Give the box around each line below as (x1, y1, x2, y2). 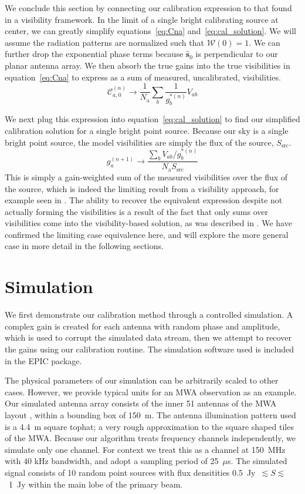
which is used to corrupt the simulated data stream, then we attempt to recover (5, 331, 292, 344)
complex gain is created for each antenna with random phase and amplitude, (5, 320, 280, 332)
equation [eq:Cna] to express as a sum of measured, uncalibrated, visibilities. (5, 70, 281, 83)
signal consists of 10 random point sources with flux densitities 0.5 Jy (5, 466, 256, 478)
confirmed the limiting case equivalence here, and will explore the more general (5, 228, 289, 240)
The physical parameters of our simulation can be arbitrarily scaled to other (5, 374, 279, 387)
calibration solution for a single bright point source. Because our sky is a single (5, 124, 289, 136)
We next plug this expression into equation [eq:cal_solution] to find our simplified (5, 113, 300, 125)
